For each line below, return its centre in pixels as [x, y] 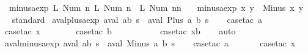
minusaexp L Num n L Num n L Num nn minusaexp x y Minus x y [156, 7]
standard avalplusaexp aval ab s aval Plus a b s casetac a [137, 19]
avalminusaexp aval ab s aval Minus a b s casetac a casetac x [150, 42]
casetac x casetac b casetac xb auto [120, 31]
